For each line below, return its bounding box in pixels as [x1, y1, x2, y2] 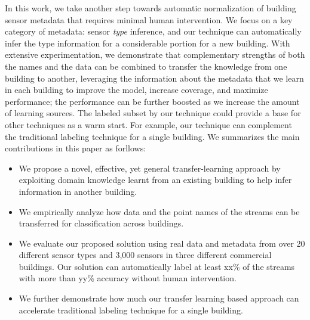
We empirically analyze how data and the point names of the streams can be [19, 205, 300, 218]
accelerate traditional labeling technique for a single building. [19, 303, 243, 316]
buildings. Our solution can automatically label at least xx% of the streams [19, 260, 295, 272]
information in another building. [19, 185, 137, 197]
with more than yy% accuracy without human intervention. [19, 272, 237, 284]
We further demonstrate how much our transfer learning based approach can [19, 292, 299, 305]
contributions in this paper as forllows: [5, 142, 146, 154]
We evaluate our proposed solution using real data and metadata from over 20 [19, 237, 305, 249]
